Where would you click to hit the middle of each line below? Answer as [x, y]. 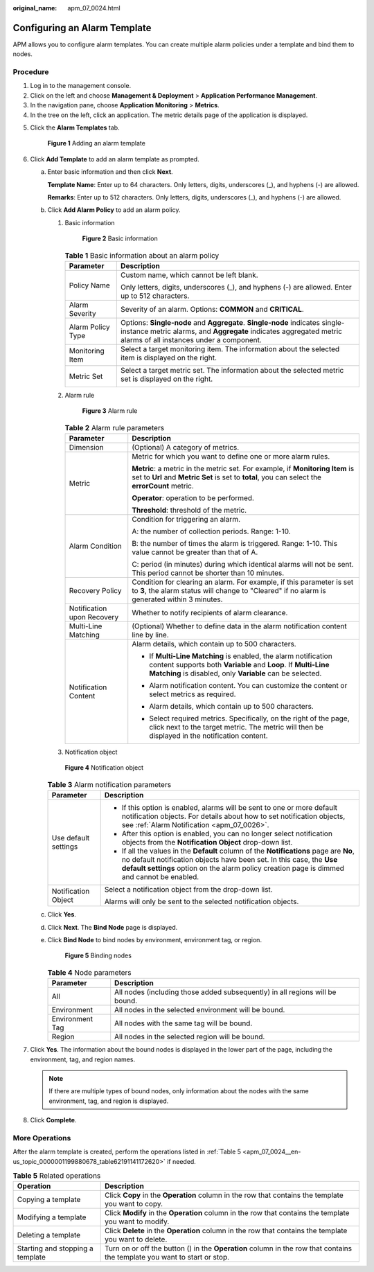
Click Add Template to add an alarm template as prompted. [115, 159]
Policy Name [89, 285]
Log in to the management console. [81, 86]
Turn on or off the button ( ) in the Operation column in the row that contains [228, 1248]
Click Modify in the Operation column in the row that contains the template [227, 1213]
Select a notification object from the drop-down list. [188, 890]
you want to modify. [137, 1221]
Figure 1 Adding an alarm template [96, 143]
